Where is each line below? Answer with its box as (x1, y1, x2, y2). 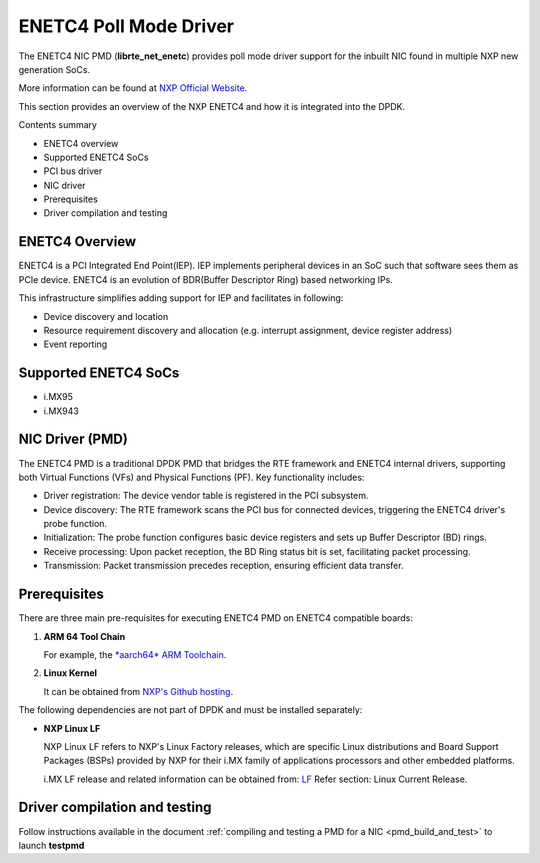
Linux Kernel (43, 667, 98, 679)
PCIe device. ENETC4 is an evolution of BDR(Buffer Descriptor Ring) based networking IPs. (18, 273, 394, 285)
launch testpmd (18, 839, 85, 851)
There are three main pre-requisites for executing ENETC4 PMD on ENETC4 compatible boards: (18, 612, 414, 624)
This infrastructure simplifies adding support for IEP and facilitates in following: (18, 292, 344, 304)
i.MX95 (43, 391, 74, 403)
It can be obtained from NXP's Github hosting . (43, 685, 234, 697)
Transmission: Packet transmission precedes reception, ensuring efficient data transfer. (43, 560, 404, 572)
